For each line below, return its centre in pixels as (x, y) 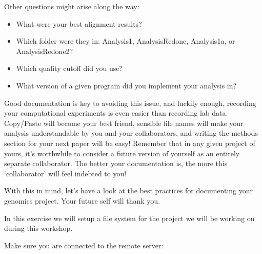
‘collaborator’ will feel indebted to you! (65, 173)
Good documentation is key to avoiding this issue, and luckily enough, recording (130, 103)
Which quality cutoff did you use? (69, 68)
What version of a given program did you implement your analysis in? (126, 85)
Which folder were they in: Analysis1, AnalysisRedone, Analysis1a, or (126, 41)
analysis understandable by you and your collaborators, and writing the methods (131, 133)
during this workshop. (38, 228)
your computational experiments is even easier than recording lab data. (116, 113)
